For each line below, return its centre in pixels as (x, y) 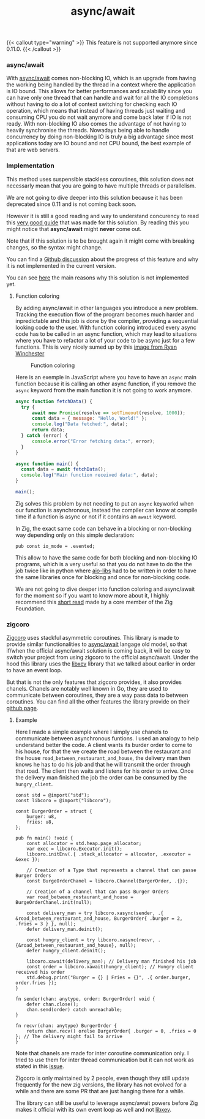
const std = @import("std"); (52, 795)
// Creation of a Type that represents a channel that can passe (112, 871)
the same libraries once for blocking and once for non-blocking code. (103, 577)
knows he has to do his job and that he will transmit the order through (103, 765)
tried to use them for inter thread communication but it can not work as (105, 1060)
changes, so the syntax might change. (54, 247)
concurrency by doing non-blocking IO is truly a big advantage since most (100, 137)
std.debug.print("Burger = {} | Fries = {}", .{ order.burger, (109, 978)
